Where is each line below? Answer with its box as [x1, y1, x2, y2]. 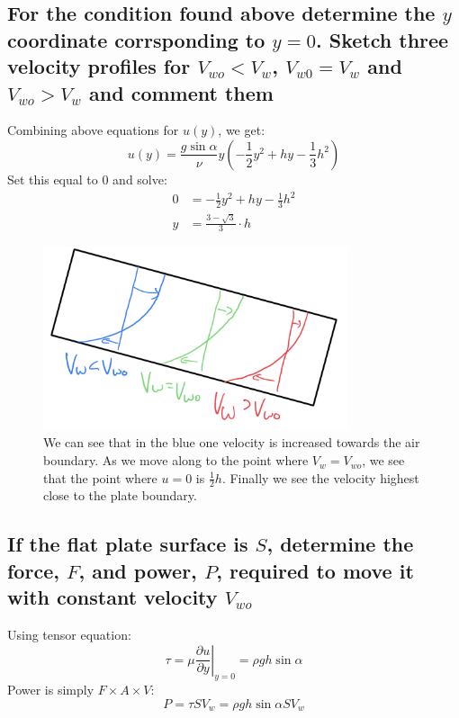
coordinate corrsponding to [7, 25, 265, 53]
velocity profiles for [7, 52, 191, 80]
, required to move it [216, 556, 414, 584]
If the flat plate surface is [7, 530, 248, 558]
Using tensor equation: [7, 625, 131, 644]
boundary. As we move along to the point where [43, 451, 309, 470]
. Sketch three [316, 25, 449, 53]
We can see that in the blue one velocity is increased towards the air [43, 433, 420, 452]
